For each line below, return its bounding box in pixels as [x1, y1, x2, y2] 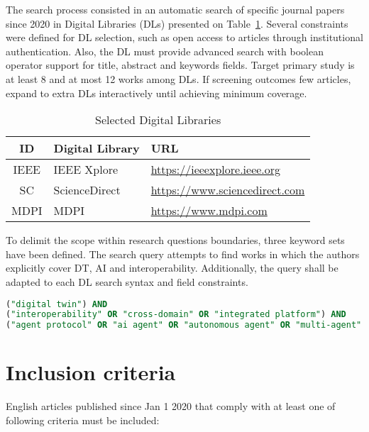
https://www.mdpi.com [150, 202, 268, 219]
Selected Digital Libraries [95, 111, 221, 128]
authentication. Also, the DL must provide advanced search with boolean [6, 43, 324, 58]
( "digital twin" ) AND [6, 299, 108, 309]
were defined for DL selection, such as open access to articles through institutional [6, 30, 363, 45]
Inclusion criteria [6, 358, 176, 387]
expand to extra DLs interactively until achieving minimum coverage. [6, 85, 307, 100]
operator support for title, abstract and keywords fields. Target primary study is [6, 57, 355, 72]
